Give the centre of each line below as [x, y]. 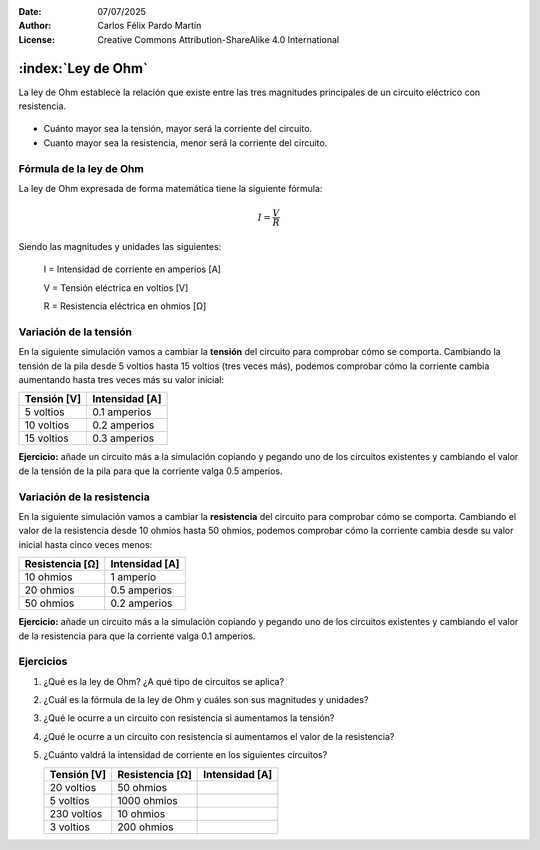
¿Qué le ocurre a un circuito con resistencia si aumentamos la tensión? [189, 718]
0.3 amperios [123, 438]
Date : [30, 11]
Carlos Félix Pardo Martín [149, 26]
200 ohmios [145, 827]
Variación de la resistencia [84, 497]
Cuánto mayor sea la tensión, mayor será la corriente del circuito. [178, 129]
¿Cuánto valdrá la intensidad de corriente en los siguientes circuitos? [185, 755]
